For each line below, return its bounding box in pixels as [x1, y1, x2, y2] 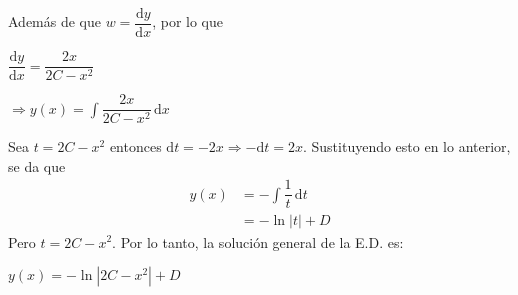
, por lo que [152, 11, 223, 32]
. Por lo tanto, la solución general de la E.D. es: [112, 231, 404, 252]
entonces [109, 136, 162, 157]
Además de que [8, 11, 102, 32]
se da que [8, 155, 66, 176]
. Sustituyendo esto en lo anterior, [302, 136, 511, 157]
